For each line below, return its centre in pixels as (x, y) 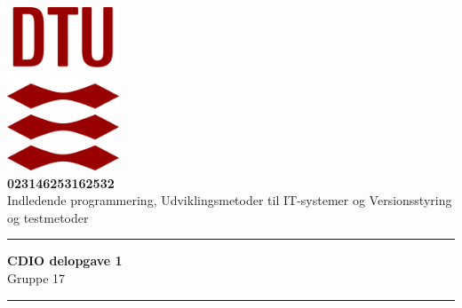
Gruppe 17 (36, 277)
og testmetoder (48, 217)
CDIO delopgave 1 (65, 261)
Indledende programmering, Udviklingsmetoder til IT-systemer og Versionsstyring (230, 200)
